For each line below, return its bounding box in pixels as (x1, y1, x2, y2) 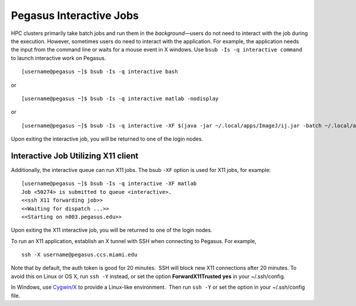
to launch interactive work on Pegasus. (11, 54, 106, 62)
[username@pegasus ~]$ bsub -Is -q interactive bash (21, 68, 178, 75)
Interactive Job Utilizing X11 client (11, 151, 139, 161)
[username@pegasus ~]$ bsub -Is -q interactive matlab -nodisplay (21, 95, 219, 102)
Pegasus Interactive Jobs (11, 9, 139, 22)
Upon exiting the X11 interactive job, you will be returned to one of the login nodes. (11, 227, 213, 234)
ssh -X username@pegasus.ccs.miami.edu (21, 251, 138, 258)
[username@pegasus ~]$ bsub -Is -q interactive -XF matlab (21, 180, 197, 187)
